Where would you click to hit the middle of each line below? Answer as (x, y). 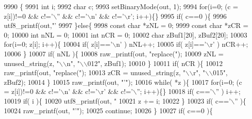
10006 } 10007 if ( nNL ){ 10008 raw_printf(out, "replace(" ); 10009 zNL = (114, 53)
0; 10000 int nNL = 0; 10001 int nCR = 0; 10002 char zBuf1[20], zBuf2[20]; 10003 (126, 34)
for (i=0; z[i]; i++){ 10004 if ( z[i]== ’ (58, 44)
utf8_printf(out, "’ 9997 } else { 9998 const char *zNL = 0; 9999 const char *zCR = (126, 25)
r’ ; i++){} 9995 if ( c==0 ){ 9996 (177, 16)
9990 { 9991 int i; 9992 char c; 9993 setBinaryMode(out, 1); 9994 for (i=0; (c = (121, 6)
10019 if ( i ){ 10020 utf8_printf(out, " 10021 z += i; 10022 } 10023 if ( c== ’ (118, 100)
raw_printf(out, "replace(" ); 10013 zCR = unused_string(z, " (95, 73)
